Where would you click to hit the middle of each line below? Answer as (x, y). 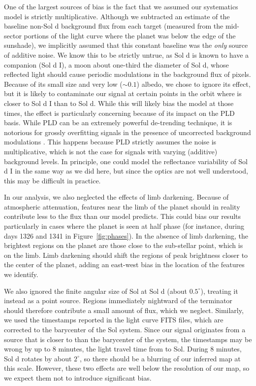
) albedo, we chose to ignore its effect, (193, 84)
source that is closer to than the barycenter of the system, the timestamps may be (128, 339)
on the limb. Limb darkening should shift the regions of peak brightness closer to (126, 255)
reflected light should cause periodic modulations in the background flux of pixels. (128, 74)
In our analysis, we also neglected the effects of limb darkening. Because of (116, 197)
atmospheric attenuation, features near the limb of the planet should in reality (122, 206)
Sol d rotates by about (38, 358)
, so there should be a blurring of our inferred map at (160, 358)
